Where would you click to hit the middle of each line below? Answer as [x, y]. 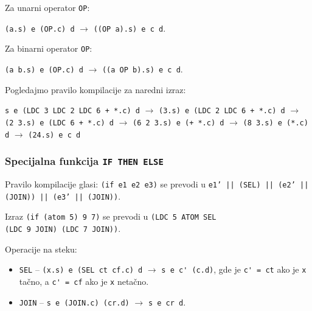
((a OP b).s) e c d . [142, 68]
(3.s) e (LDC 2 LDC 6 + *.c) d [222, 111]
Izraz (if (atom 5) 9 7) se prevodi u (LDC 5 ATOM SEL [111, 216]
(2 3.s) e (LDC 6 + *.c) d [59, 123]
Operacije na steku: [41, 249]
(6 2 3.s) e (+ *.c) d [179, 123]
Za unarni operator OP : [47, 7]
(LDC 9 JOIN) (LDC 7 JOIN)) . [63, 228]
